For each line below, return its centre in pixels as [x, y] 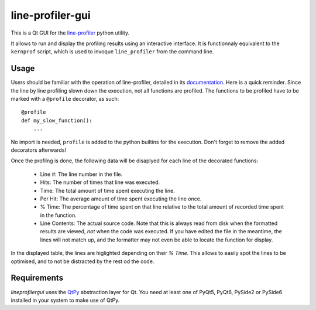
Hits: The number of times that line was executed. [100, 182]
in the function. [58, 215]
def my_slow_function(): [57, 120]
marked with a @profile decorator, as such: [65, 99]
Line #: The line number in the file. [81, 174]
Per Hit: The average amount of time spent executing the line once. [121, 199]
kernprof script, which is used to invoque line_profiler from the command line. [112, 52]
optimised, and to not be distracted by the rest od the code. [83, 261]
